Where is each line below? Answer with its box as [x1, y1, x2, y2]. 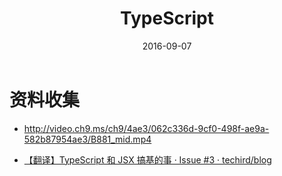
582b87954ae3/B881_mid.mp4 [23, 133, 152, 145]
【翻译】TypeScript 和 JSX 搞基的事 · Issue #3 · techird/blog [23, 153, 272, 166]
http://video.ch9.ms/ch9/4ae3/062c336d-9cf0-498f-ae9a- [23, 122, 270, 134]
